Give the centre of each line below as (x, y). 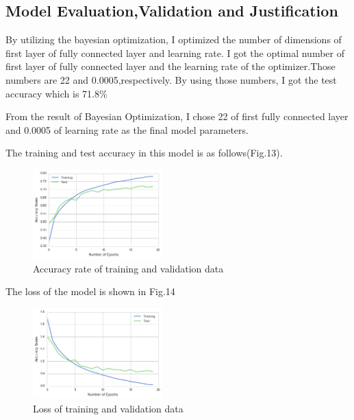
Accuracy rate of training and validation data (128, 268)
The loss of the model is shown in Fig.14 (90, 291)
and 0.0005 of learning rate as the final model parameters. (127, 129)
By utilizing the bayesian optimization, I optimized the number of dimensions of (174, 39)
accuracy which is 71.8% (56, 93)
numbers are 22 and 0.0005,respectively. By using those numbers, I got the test (171, 79)
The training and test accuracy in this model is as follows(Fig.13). (144, 153)
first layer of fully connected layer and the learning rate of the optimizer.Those (170, 66)
